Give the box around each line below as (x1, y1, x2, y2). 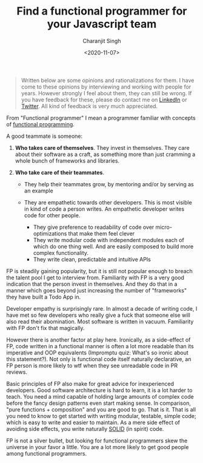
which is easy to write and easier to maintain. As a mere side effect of (6, 419, 181, 426)
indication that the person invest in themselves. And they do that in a (6, 280, 178, 288)
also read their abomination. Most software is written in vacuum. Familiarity (6, 317, 194, 325)
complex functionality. (33, 249, 89, 256)
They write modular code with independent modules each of (33, 236, 185, 243)
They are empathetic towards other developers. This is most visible (24, 198, 192, 206)
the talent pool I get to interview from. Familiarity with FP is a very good (6, 274, 185, 281)
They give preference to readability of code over (33, 223, 155, 231)
